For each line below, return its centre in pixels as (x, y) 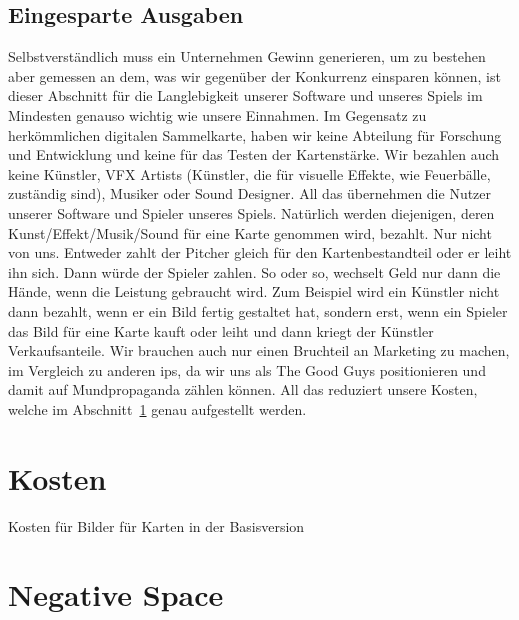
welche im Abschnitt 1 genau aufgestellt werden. (157, 408)
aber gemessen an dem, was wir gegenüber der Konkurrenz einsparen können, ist (254, 75)
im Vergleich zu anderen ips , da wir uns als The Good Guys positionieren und (247, 369)
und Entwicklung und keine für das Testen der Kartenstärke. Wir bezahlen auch (254, 154)
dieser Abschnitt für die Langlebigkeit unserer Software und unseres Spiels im (245, 95)
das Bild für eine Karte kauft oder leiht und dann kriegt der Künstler (221, 330)
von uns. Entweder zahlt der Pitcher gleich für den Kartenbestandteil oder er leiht (260, 252)
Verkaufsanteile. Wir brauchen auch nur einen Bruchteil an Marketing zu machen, (259, 350)
